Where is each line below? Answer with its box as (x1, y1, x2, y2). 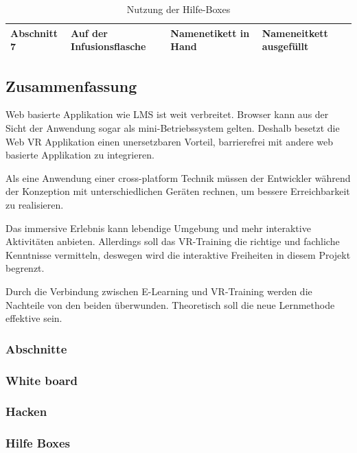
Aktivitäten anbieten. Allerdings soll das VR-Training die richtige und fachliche (5, 234, 340, 248)
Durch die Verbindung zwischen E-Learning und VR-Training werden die (5, 284, 312, 299)
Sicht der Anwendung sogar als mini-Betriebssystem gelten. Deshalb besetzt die (5, 121, 340, 135)
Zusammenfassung (5, 75, 137, 96)
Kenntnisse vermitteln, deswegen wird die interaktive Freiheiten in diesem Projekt (5, 247, 351, 262)
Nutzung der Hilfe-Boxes (126, 2, 231, 16)
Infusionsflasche (71, 39, 146, 54)
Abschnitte (5, 340, 67, 357)
